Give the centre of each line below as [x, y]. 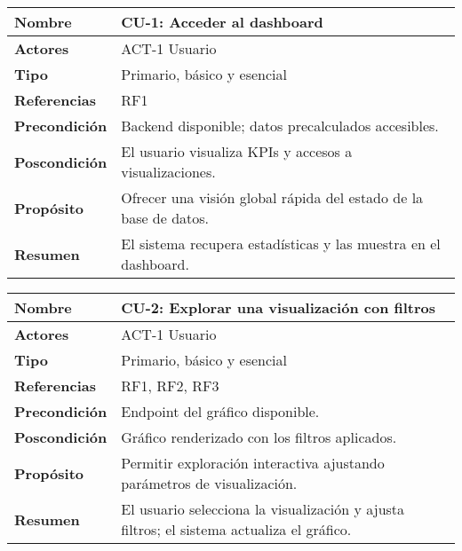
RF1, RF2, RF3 [170, 386]
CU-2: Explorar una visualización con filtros [279, 307]
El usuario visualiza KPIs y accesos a [237, 151]
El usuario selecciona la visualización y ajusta [263, 509]
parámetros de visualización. [209, 483]
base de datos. [165, 218]
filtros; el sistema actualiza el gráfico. [236, 529]
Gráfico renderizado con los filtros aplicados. [259, 437]
